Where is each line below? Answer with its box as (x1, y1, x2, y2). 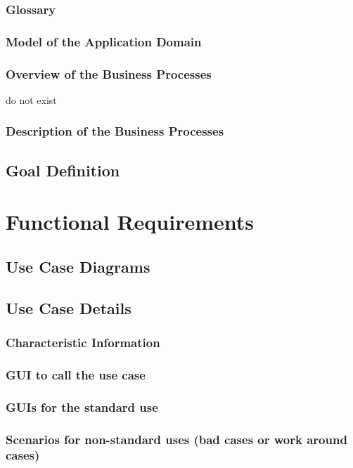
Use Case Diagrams (6, 255, 150, 277)
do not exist (6, 92, 57, 107)
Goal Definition (6, 159, 120, 181)
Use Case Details (6, 297, 131, 318)
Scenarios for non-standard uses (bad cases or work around (6, 430, 347, 448)
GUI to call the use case (6, 365, 146, 383)
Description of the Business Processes (6, 122, 224, 140)
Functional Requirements (6, 207, 254, 236)
